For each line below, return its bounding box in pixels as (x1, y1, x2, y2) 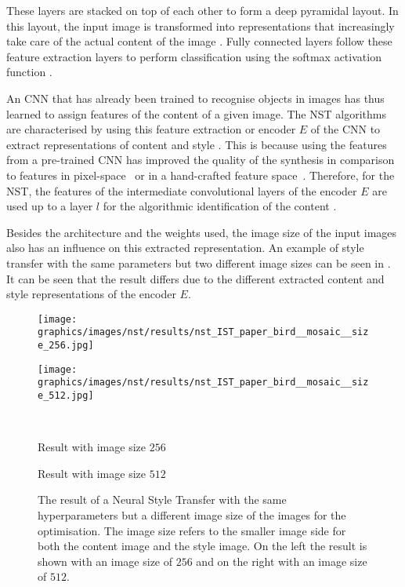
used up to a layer (6, 198, 93, 214)
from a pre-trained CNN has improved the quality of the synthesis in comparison (6, 151, 395, 168)
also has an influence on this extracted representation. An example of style (6, 239, 364, 256)
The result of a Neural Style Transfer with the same (38, 491, 287, 508)
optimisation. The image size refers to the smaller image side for (38, 522, 346, 538)
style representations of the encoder (6, 286, 176, 302)
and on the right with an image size (196, 552, 367, 569)
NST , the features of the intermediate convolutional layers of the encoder (6, 182, 357, 199)
